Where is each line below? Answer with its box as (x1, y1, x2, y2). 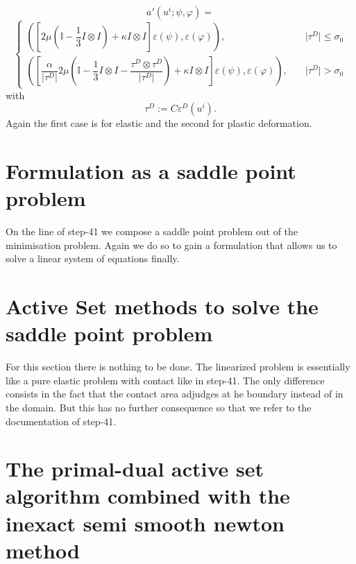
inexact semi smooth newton (6, 509, 285, 537)
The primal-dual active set (6, 454, 264, 483)
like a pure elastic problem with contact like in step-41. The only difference (6, 373, 325, 387)
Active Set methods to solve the (6, 292, 319, 321)
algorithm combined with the (6, 481, 290, 510)
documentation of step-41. (6, 413, 117, 428)
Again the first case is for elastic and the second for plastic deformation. (6, 116, 312, 130)
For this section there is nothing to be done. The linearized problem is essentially (6, 359, 350, 374)
